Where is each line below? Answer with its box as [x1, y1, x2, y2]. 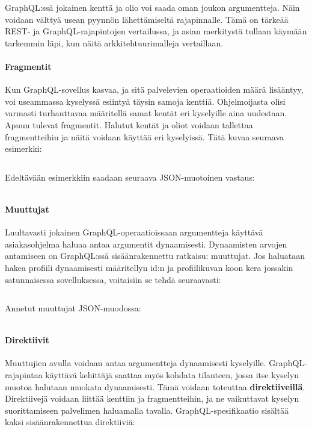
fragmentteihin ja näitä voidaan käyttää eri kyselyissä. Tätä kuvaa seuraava [5, 130, 284, 143]
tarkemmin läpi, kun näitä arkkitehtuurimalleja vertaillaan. [5, 36, 224, 49]
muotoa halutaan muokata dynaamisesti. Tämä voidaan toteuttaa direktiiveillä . [5, 380, 305, 393]
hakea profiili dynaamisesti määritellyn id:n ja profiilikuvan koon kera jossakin [5, 261, 293, 273]
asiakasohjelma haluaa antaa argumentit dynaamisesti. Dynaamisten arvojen [5, 237, 287, 250]
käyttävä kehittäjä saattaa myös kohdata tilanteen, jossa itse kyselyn [45, 369, 299, 381]
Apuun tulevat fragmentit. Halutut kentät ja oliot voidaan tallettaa [5, 118, 253, 131]
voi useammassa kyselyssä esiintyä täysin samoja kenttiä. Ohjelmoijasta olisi [5, 95, 286, 107]
